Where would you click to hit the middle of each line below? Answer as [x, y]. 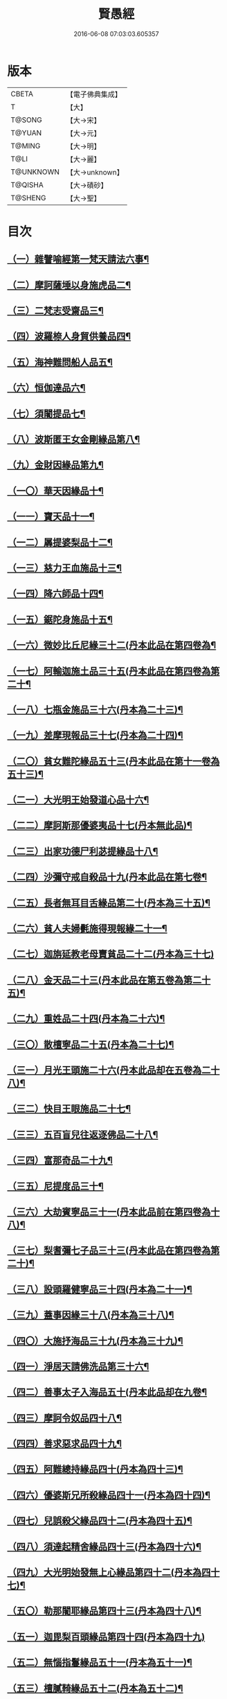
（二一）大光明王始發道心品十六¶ [78, 800]
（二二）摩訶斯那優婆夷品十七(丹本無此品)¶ [100, 826]
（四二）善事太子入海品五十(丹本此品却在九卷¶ [107, 1392]
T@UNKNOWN [35, 172]
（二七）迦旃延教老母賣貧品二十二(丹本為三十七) [111, 954]
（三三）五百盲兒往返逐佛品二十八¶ [83, 1134]
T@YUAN [26, 132]
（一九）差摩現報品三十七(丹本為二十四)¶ [95, 735]
